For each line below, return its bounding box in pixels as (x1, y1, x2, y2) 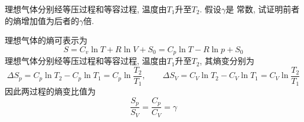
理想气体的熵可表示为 (5, 34, 87, 46)
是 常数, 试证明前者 (225, 3, 300, 15)
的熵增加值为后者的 (5, 14, 79, 26)
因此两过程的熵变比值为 (5, 85, 96, 97)
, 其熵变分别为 (200, 55, 254, 67)
